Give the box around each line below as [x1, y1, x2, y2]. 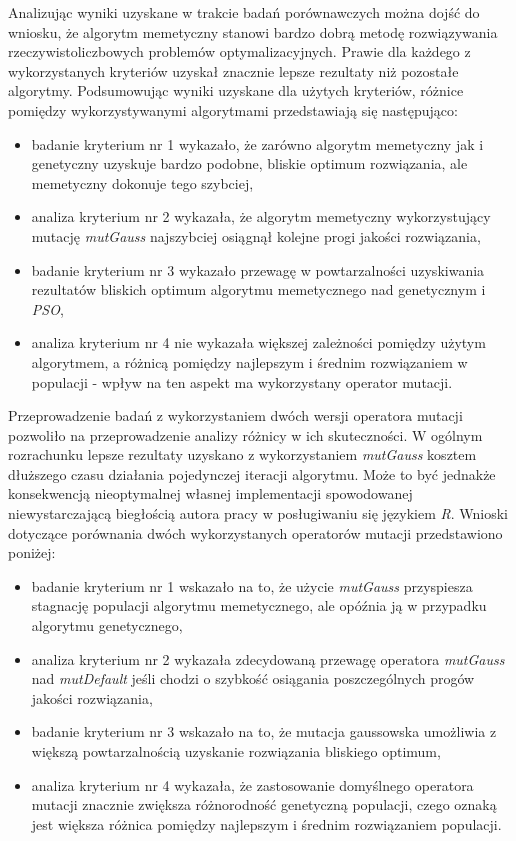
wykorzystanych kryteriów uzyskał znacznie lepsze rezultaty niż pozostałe [8, 60, 459, 81]
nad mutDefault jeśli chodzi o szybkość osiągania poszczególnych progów [31, 668, 475, 689]
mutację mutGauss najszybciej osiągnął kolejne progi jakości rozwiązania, [31, 225, 481, 246]
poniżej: [8, 542, 56, 563]
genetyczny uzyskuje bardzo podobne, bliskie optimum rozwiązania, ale [31, 153, 468, 174]
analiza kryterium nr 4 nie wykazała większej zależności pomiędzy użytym [31, 332, 486, 353]
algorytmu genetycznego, [31, 615, 183, 636]
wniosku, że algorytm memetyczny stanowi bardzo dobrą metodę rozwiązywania [8, 21, 498, 42]
